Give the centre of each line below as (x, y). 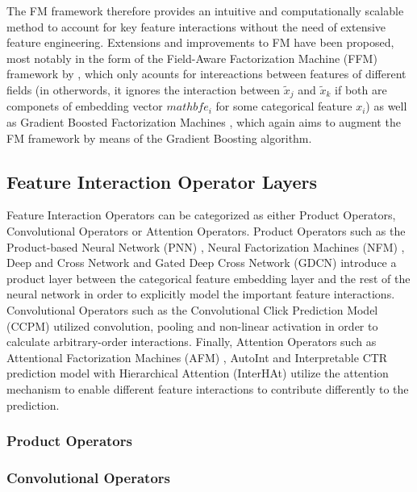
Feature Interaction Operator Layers (162, 181)
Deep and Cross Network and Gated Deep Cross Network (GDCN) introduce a (202, 263)
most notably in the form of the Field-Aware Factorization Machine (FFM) (192, 58)
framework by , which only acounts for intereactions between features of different (206, 74)
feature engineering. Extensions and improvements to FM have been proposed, (200, 42)
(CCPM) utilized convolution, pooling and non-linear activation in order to (192, 325)
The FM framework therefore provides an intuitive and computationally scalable (205, 10)
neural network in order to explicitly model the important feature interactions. (201, 294)
